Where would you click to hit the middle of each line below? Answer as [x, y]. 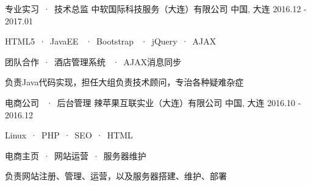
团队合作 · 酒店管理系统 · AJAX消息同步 [93, 61]
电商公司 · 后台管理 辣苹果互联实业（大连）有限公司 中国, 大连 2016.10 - [153, 102]
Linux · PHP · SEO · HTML [69, 135]
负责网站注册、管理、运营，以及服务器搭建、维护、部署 [116, 176]
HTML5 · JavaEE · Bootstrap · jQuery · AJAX [111, 41]
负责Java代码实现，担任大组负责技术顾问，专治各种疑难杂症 [124, 82]
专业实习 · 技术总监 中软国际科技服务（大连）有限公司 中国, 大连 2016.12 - [156, 9]
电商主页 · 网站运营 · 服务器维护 [76, 155]
